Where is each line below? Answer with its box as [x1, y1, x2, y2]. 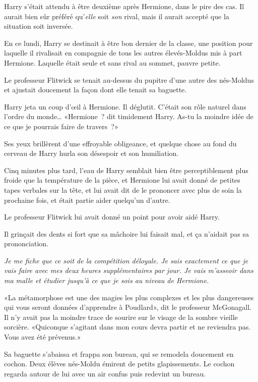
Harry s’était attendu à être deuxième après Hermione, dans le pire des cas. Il [4, 1, 244, 11]
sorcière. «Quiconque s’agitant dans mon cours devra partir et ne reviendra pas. [4, 321, 251, 332]
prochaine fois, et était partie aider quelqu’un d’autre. [4, 194, 170, 205]
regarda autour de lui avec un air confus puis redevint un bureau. [4, 368, 206, 378]
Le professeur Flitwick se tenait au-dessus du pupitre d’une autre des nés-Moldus [4, 74, 254, 85]
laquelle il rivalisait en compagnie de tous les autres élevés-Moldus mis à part [4, 47, 242, 58]
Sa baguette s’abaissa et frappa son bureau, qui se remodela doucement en [4, 348, 234, 359]
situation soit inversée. [4, 21, 73, 31]
